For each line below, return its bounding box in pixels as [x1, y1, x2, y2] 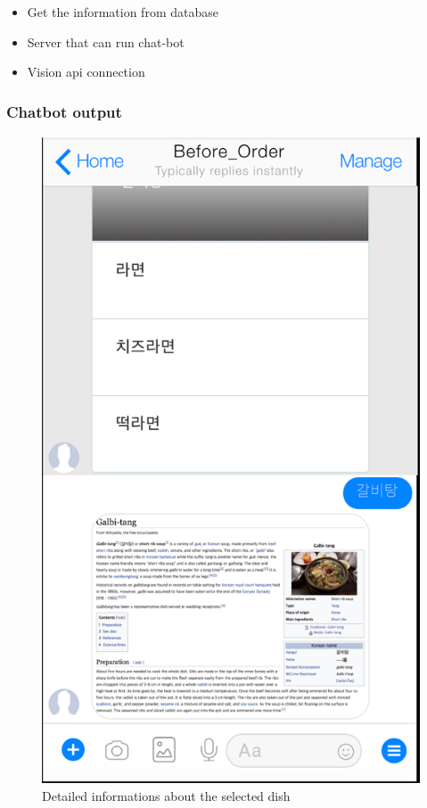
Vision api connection [27, 62, 145, 81]
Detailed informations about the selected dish [42, 786, 291, 804]
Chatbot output [6, 100, 122, 122]
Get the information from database [27, 3, 218, 21]
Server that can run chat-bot [27, 32, 185, 51]
